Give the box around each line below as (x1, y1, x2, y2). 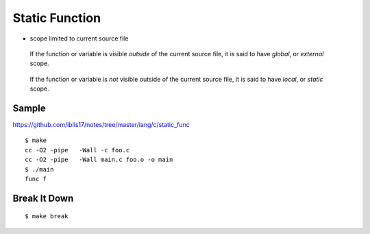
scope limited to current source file (29, 34, 129, 43)
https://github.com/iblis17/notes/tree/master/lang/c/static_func (12, 121, 190, 129)
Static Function (12, 10, 101, 25)
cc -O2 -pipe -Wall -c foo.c (25, 146, 130, 154)
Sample (12, 102, 46, 114)
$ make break (25, 213, 69, 220)
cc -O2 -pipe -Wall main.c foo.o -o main (25, 156, 173, 164)
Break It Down (12, 192, 74, 204)
